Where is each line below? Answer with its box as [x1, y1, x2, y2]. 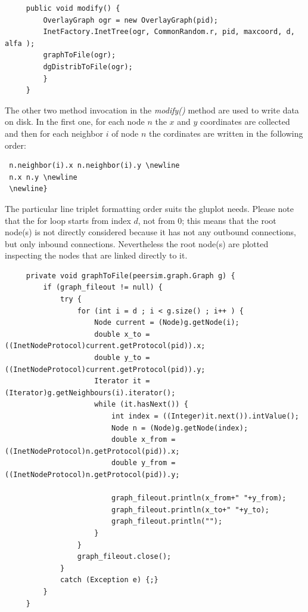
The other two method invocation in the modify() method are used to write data [5, 103, 299, 116]
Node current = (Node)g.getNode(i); [94, 318, 239, 327]
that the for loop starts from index [5, 214, 131, 226]
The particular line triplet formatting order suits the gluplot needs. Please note [5, 202, 294, 214]
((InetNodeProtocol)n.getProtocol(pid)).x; [5, 447, 180, 456]
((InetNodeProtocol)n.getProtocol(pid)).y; [5, 470, 180, 479]
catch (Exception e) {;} [60, 576, 158, 585]
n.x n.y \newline [9, 173, 77, 182]
